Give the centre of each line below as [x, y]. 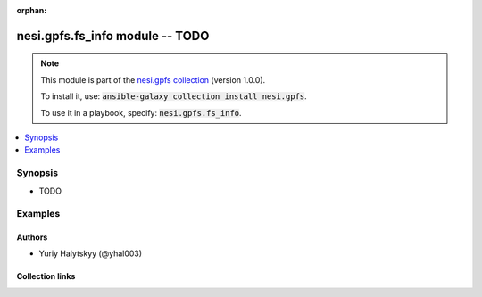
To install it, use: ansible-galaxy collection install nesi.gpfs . [174, 96]
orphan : [32, 10]
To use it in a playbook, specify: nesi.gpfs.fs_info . [141, 112]
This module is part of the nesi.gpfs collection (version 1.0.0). [153, 79]
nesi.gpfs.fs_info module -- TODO [113, 36]
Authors [32, 237]
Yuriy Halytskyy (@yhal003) [91, 253]
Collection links [46, 276]
